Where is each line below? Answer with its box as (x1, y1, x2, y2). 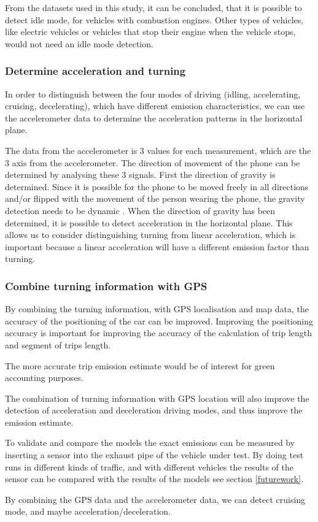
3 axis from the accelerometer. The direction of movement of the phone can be (5, 156, 300, 169)
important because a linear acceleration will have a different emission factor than (5, 240, 309, 253)
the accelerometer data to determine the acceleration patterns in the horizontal (5, 111, 303, 124)
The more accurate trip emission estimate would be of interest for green (5, 359, 275, 372)
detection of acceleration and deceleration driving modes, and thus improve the (5, 404, 303, 416)
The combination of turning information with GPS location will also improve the (5, 391, 309, 404)
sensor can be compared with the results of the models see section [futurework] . (5, 472, 304, 485)
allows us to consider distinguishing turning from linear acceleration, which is (5, 228, 296, 241)
